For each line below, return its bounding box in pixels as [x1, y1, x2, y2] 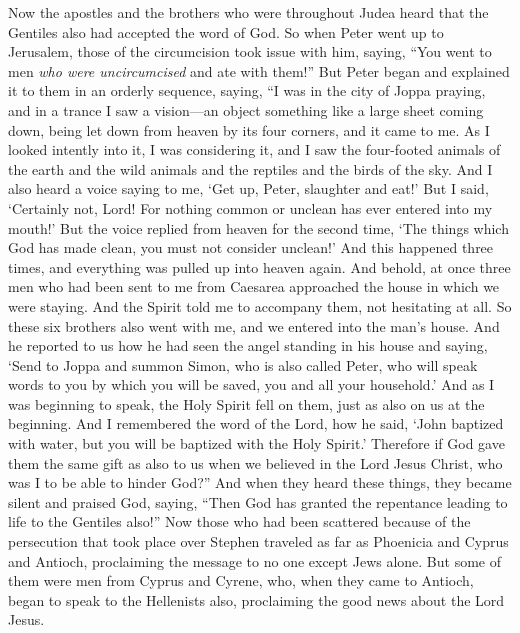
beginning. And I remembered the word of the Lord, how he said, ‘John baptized [8, 413, 504, 434]
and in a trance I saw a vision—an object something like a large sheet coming [8, 99, 484, 120]
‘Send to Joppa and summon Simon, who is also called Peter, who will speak [8, 354, 478, 375]
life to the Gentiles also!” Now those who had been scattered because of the [8, 511, 471, 532]
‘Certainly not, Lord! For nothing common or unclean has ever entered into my [8, 197, 493, 218]
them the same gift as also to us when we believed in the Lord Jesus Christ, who [8, 452, 503, 473]
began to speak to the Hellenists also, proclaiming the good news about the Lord [8, 589, 505, 610]
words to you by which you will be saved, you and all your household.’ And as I [8, 374, 495, 395]
